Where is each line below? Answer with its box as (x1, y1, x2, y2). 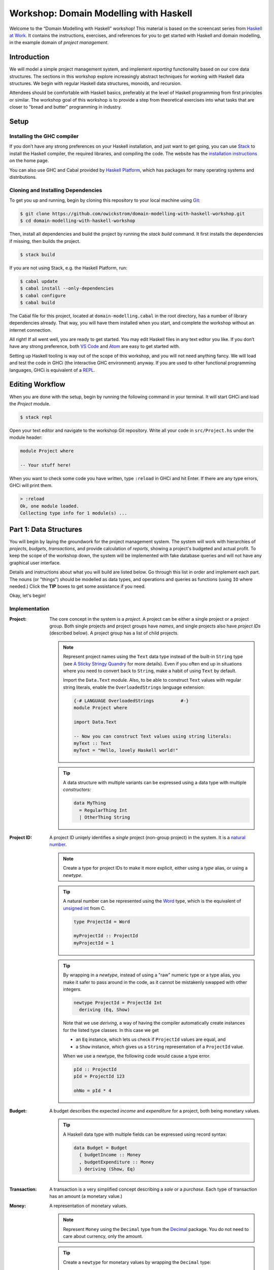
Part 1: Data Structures (9, 525, 83, 533)
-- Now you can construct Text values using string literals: (74, 733, 232, 739)
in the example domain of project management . (9, 40, 109, 46)
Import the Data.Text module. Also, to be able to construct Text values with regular (63, 677, 242, 683)
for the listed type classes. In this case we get (63, 1027, 159, 1033)
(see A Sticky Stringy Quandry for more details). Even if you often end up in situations (63, 660, 242, 666)
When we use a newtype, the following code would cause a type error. (63, 1053, 211, 1059)
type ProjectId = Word (74, 918, 130, 925)
